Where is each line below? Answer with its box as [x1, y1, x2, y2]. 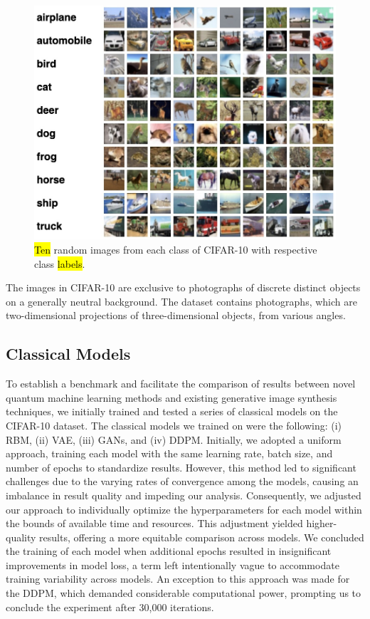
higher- [306, 516, 337, 531]
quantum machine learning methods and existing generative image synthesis [6, 390, 337, 405]
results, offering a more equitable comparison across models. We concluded [39, 529, 364, 544]
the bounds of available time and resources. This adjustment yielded [6, 516, 303, 531]
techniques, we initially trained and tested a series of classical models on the [6, 404, 338, 419]
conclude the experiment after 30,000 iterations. [6, 599, 214, 614]
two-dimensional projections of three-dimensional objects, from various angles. [6, 308, 346, 323]
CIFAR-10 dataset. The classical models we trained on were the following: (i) [6, 417, 342, 432]
